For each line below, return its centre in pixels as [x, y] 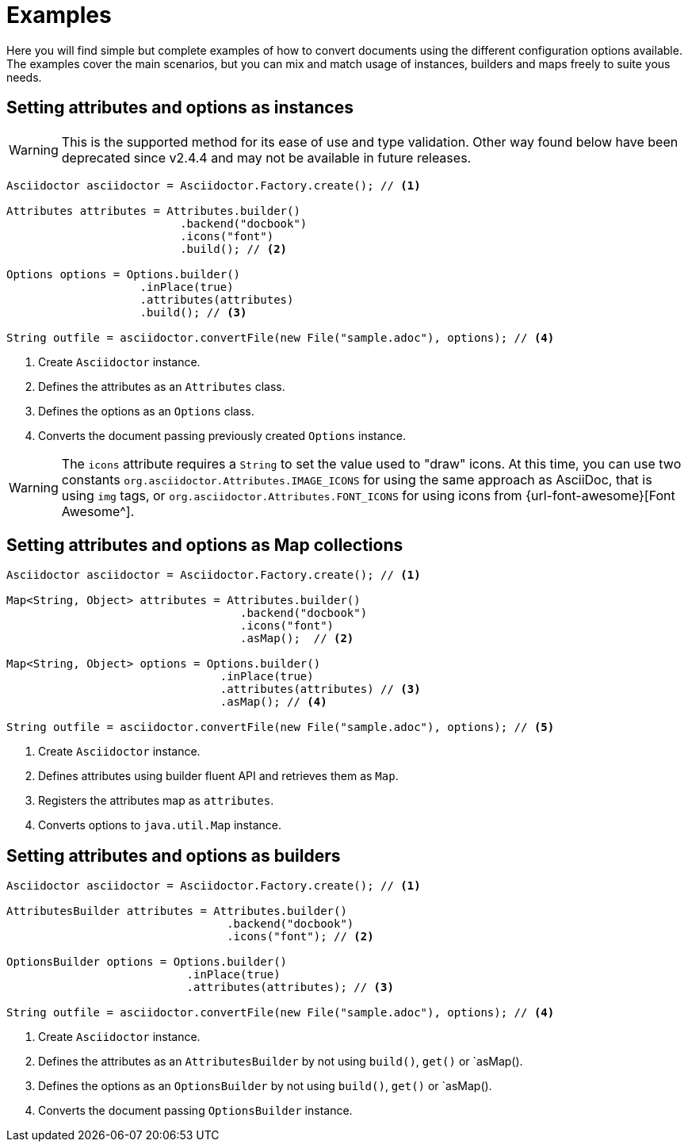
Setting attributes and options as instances [180, 108]
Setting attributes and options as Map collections [205, 545]
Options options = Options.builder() [124, 274]
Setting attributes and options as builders [174, 855]
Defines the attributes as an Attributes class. [162, 386]
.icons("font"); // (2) [300, 937]
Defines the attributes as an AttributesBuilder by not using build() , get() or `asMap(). [281, 1062]
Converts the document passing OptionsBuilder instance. [195, 1111]
